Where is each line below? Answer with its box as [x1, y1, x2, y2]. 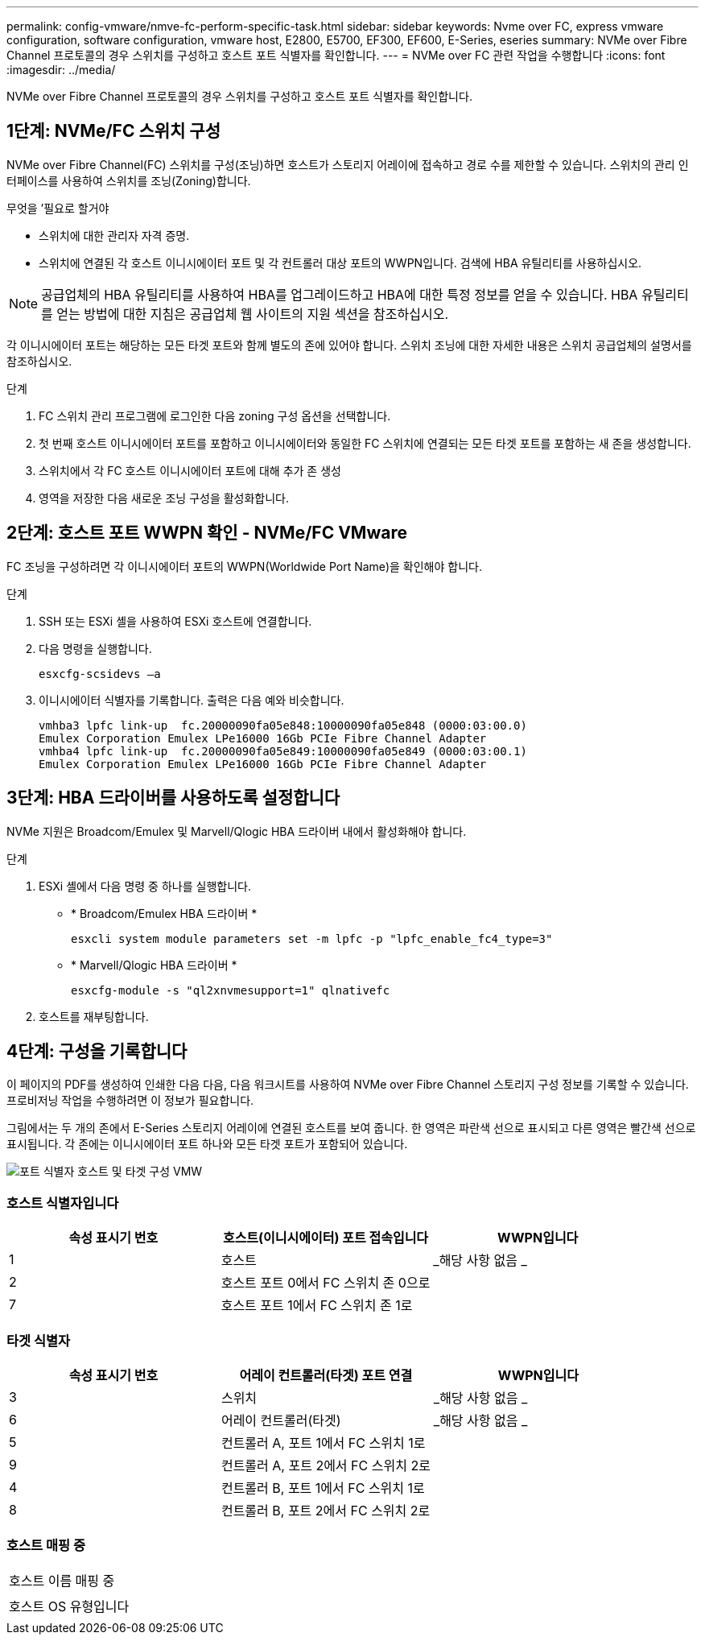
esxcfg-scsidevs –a [39, 667, 161, 680]
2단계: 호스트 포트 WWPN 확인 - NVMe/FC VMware [6, 523, 407, 544]
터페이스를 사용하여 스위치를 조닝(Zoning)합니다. [6, 173, 251, 188]
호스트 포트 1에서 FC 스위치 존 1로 [221, 1297, 413, 1314]
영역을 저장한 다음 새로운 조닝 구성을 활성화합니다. [39, 490, 290, 505]
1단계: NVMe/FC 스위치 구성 [6, 121, 221, 142]
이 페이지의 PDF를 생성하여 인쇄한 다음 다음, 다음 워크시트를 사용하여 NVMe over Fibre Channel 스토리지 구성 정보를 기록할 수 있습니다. [6, 1077, 689, 1092]
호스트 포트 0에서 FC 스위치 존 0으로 [221, 1275, 431, 1292]
